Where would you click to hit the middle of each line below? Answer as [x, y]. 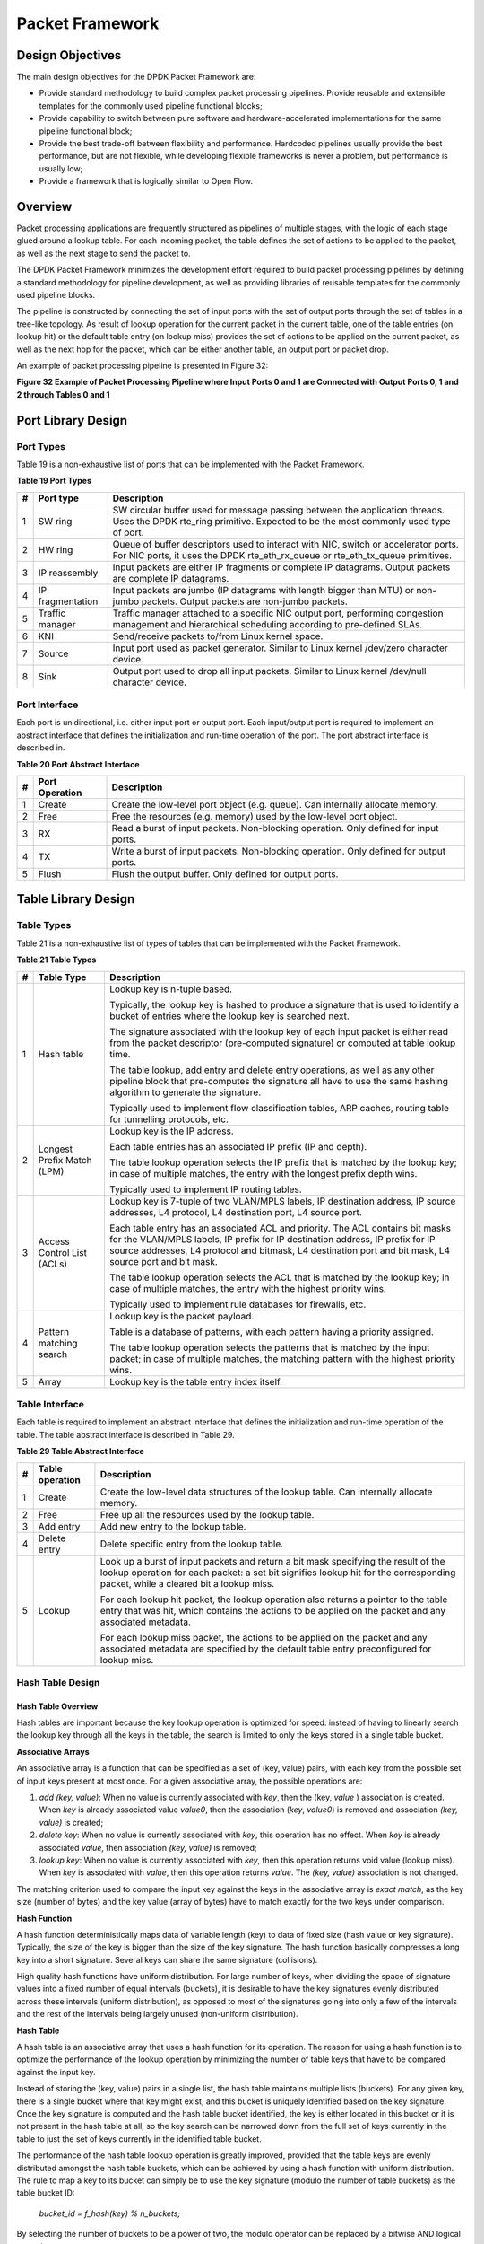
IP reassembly [68, 573]
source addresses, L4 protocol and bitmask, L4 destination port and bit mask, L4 [280, 1250]
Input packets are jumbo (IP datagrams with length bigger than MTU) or [263, 590]
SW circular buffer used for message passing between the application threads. [279, 510]
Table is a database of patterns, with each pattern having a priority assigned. [272, 1331]
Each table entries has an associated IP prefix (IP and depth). [238, 1146]
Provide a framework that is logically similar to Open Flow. [146, 181]
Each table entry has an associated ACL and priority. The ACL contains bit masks [280, 1228]
